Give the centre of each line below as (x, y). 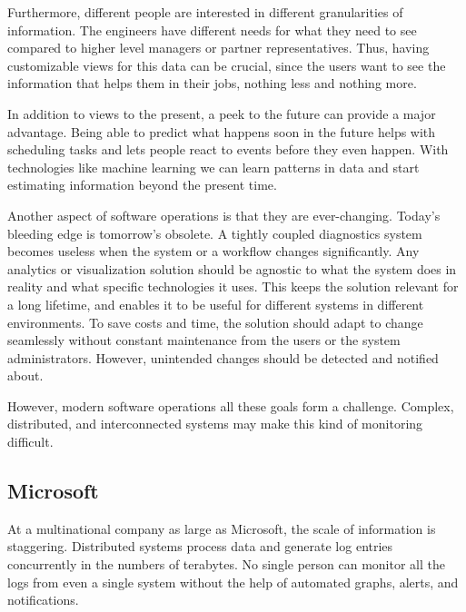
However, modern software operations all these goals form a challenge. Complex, (231, 405)
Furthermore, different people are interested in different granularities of (205, 12)
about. (25, 375)
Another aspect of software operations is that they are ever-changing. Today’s (224, 215)
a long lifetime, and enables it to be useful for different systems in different (216, 304)
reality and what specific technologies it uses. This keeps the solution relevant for (233, 286)
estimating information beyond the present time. (142, 185)
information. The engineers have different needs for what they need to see (212, 30)
